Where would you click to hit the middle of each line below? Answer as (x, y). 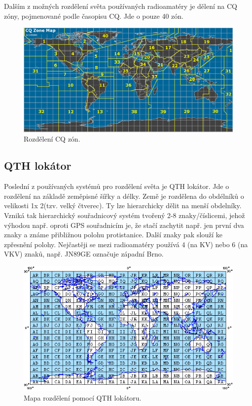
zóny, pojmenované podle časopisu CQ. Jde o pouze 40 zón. (94, 16)
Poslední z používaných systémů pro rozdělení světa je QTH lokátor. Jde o (117, 186)
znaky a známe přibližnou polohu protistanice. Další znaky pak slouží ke (113, 235)
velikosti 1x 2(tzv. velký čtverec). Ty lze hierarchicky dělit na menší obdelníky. (123, 205)
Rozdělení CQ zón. (52, 139)
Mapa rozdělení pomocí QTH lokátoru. (83, 398)
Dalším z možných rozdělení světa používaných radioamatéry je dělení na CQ (121, 6)
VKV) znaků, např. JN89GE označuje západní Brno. (84, 254)
